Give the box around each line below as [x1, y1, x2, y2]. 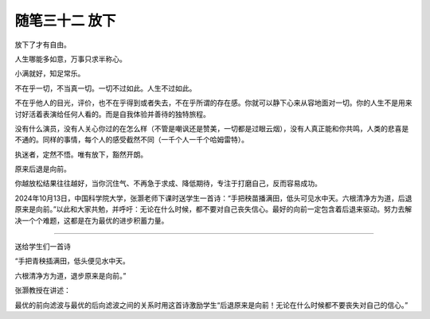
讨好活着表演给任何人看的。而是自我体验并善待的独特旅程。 [14, 109, 210, 119]
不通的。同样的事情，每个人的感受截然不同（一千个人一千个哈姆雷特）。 [14, 135, 248, 145]
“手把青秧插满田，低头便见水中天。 [14, 256, 131, 266]
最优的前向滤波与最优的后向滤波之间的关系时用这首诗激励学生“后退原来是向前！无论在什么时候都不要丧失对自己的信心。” [14, 300, 408, 309]
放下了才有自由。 [14, 40, 71, 49]
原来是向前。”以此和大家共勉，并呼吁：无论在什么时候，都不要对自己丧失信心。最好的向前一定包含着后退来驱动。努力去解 [14, 204, 412, 214]
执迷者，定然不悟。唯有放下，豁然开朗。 [14, 150, 147, 159]
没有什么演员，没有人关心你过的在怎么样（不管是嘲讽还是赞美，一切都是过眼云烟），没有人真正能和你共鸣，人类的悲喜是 [14, 123, 409, 133]
